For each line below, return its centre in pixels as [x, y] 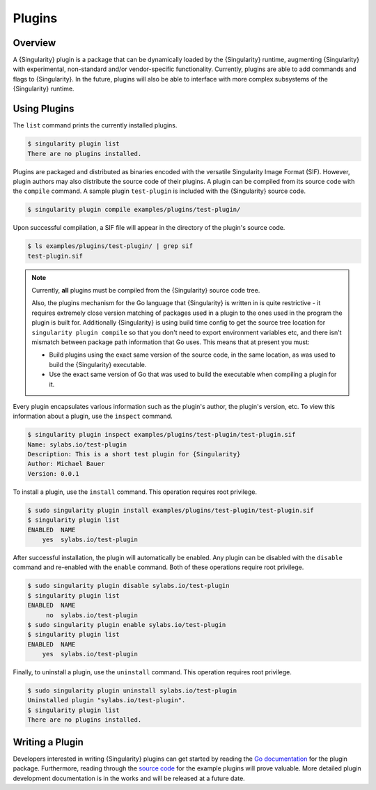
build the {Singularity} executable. [98, 364]
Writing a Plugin [48, 742]
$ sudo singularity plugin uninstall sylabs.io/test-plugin [132, 691]
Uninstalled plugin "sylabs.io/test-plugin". [107, 700]
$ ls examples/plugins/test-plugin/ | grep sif [110, 246]
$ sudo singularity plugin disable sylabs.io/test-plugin [128, 586]
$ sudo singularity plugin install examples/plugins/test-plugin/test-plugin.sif [171, 510]
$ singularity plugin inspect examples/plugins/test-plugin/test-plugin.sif [162, 435]
